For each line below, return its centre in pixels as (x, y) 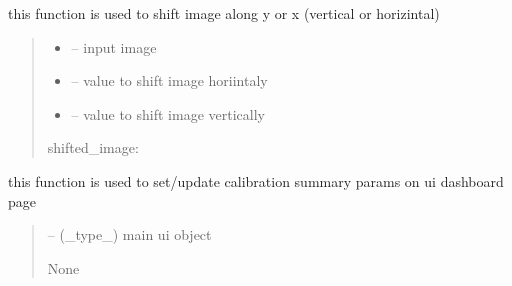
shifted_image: (93, 147)
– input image (114, 46)
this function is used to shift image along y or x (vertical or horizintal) (224, 13)
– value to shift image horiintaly (169, 80)
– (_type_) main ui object (129, 234)
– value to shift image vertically (168, 113)
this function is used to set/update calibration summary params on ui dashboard (256, 180)
